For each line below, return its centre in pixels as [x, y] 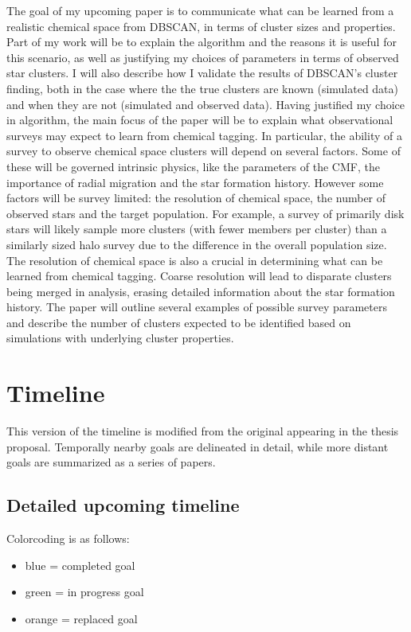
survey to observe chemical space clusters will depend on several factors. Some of [204, 151]
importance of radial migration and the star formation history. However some [195, 182]
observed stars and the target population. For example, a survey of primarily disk [205, 213]
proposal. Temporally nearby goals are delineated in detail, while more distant [198, 446]
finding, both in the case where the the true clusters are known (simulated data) [203, 88]
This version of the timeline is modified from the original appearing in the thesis [203, 431]
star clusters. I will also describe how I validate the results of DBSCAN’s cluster [202, 73]
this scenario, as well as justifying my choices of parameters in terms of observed [203, 57]
